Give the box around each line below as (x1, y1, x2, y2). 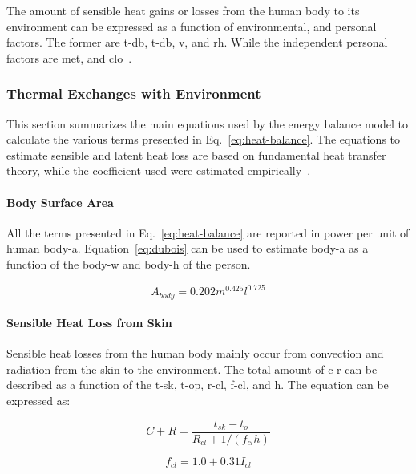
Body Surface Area (6, 193, 114, 210)
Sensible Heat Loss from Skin (6, 314, 172, 331)
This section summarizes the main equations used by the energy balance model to (6, 115, 408, 132)
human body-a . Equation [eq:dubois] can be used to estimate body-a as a (6, 240, 369, 257)
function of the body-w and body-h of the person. (6, 255, 251, 272)
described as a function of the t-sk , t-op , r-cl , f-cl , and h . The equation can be (6, 376, 389, 393)
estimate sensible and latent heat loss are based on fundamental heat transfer (6, 146, 386, 163)
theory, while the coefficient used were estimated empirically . (6, 162, 311, 179)
